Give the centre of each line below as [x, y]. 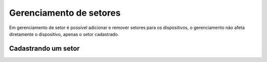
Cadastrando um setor [44, 48]
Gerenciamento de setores [65, 13]
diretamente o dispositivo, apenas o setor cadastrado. [64, 34]
